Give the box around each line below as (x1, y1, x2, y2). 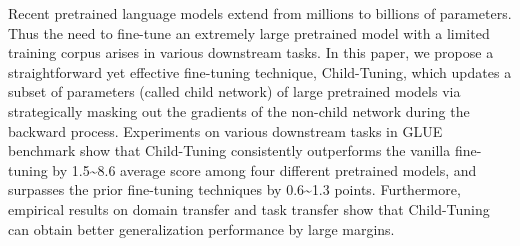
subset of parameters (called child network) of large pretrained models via (8, 81, 461, 102)
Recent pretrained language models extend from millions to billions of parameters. (8, 3, 512, 23)
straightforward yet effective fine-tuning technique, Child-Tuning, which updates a (8, 61, 512, 82)
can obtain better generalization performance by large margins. (8, 218, 395, 239)
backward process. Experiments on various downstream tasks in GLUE (8, 120, 443, 141)
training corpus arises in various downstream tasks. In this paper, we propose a (8, 42, 494, 63)
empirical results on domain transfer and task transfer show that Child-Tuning (8, 198, 490, 219)
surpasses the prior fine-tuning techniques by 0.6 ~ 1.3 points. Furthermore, (8, 179, 461, 200)
